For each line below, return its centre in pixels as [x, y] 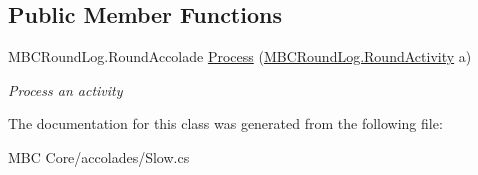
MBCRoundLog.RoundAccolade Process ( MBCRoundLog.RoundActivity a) [240, 56]
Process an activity [65, 89]
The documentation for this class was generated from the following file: [225, 123]
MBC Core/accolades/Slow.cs [99, 156]
